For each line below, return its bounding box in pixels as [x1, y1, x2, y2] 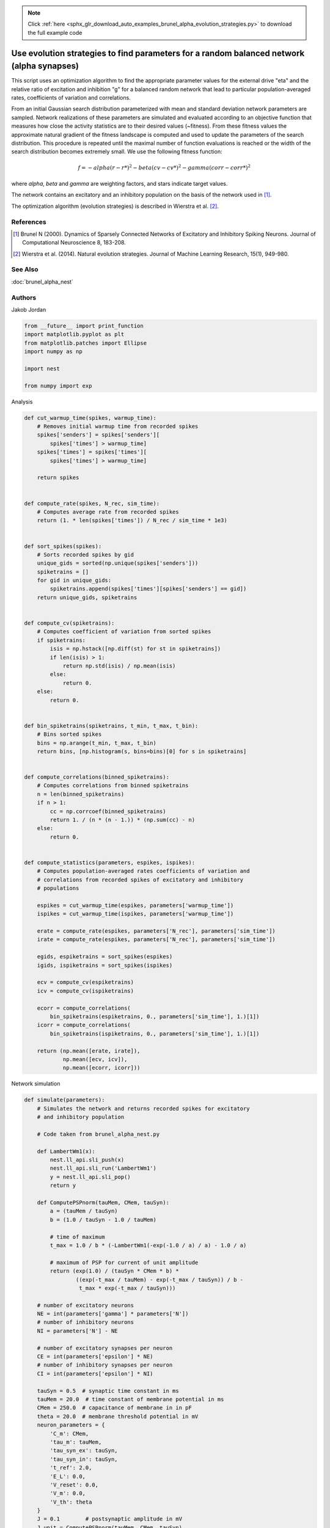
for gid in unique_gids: [37, 577, 112, 584]
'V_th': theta [50, 1498, 92, 1505]
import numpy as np [24, 348, 82, 355]
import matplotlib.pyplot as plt [24, 331, 125, 338]
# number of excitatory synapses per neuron [37, 1345, 173, 1351]
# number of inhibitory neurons [37, 1319, 134, 1326]
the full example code [28, 29, 82, 36]
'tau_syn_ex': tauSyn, [50, 1447, 119, 1454]
